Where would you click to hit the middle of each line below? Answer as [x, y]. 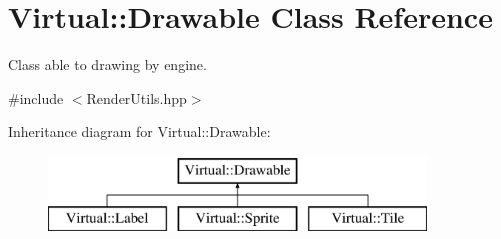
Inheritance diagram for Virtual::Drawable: [139, 131]
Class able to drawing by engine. [107, 64]
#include [36, 97]
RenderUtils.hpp [136, 97]
